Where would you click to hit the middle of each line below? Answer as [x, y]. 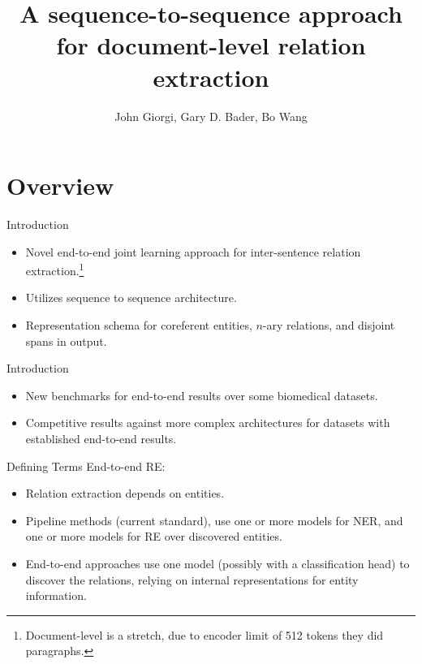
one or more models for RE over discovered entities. [154, 536]
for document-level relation [211, 45]
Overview [60, 185]
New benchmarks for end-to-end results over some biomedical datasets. [202, 395]
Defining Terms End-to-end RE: [86, 466]
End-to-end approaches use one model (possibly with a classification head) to [217, 563]
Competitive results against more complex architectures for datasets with [208, 423]
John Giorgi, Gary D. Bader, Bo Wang [211, 116]
